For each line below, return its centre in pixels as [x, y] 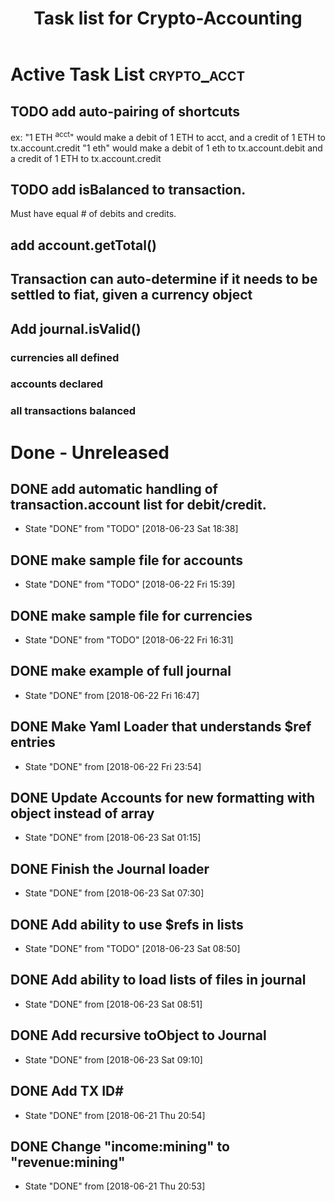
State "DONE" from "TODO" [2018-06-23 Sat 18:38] [131, 529]
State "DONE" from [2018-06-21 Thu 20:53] [115, 1186]
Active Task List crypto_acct [128, 74]
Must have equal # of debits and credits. [93, 214]
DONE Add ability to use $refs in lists [127, 924]
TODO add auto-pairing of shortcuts [125, 111]
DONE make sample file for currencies [131, 615]
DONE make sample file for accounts [127, 560]
